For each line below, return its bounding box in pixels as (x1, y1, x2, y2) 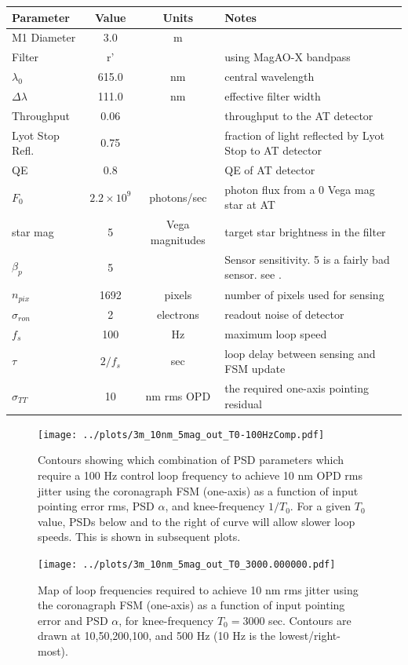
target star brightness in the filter (224, 224, 386, 240)
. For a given (290, 498, 352, 514)
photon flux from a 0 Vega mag (224, 181, 375, 197)
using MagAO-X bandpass (224, 49, 351, 65)
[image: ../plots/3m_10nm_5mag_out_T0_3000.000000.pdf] (38, 558, 336, 570)
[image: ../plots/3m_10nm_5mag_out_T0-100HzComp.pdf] (38, 429, 325, 440)
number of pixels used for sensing (224, 286, 384, 302)
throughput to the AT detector (224, 107, 373, 123)
